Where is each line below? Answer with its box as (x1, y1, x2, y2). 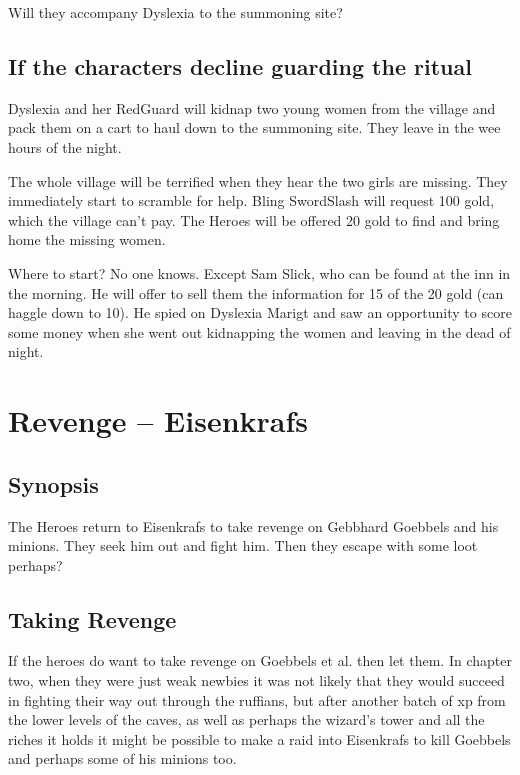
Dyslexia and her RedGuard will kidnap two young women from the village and (8, 97, 496, 118)
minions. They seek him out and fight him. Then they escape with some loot (8, 535, 478, 556)
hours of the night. (8, 136, 122, 157)
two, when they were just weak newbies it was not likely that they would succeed (8, 670, 505, 691)
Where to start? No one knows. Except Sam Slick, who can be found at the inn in (8, 262, 511, 283)
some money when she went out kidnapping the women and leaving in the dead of (8, 321, 511, 342)
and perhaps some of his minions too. (8, 748, 237, 769)
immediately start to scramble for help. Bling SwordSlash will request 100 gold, (8, 190, 495, 211)
